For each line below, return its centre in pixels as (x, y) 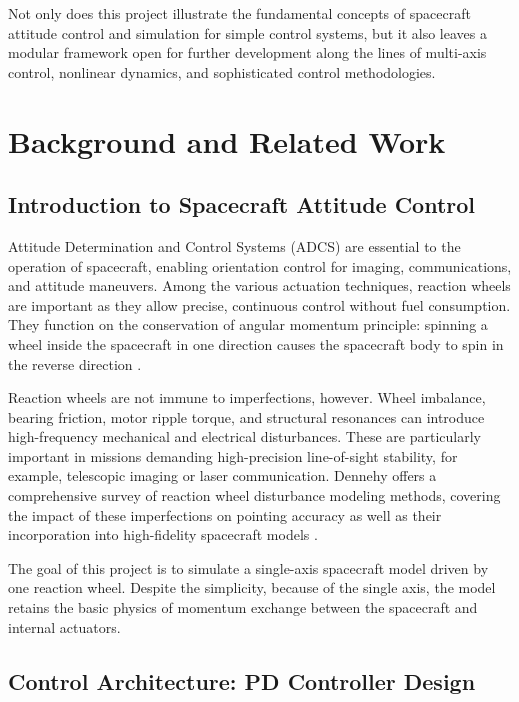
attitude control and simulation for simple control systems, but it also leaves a (247, 32)
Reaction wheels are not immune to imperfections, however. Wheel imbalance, (247, 397)
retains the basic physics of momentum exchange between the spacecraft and (243, 607)
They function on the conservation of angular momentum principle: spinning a (248, 324)
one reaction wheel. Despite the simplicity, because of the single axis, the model (252, 587)
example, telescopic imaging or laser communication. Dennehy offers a (222, 475)
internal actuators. (64, 626)
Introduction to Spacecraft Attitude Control (242, 204)
